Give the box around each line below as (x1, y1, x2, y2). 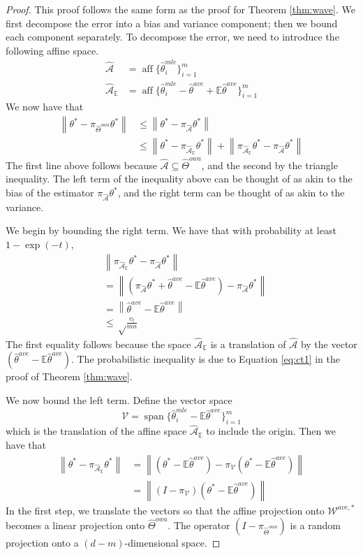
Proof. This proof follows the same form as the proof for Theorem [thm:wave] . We (6, 2, 355, 16)
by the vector (300, 336, 357, 351)
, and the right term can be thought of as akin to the (117, 185, 345, 200)
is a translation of (210, 336, 286, 351)
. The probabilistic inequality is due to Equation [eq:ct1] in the (71, 352, 340, 366)
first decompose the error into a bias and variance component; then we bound (6, 15, 338, 30)
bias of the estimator (6, 185, 94, 200)
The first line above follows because (6, 157, 157, 172)
